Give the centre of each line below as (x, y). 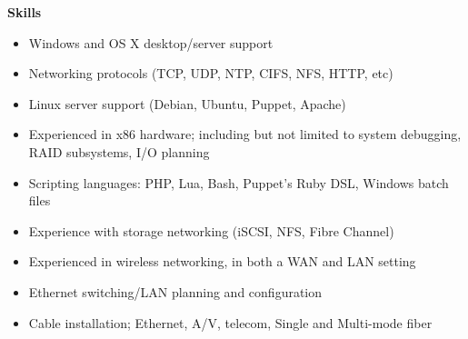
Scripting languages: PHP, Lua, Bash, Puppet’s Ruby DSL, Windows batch (239, 182)
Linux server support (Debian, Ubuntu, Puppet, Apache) (187, 103)
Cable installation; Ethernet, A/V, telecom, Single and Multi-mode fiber (230, 322)
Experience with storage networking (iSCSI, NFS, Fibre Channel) (211, 230)
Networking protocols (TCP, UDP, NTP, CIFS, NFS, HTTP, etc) (211, 73)
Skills (25, 12)
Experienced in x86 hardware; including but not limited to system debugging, (245, 134)
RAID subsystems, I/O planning (119, 151)
